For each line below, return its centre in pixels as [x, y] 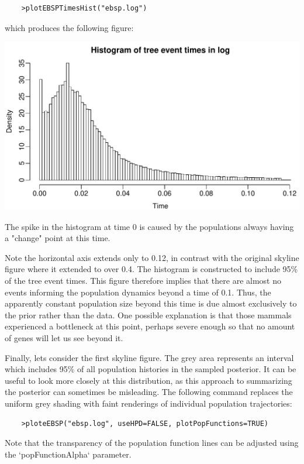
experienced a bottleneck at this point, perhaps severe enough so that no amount [150, 326]
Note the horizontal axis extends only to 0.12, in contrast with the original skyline [152, 257]
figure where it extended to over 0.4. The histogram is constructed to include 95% [151, 269]
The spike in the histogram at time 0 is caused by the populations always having [149, 226]
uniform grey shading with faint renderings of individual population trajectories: [148, 403]
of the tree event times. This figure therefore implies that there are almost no [143, 281]
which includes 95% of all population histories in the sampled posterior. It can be [151, 369]
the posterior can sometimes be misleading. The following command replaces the [149, 392]
